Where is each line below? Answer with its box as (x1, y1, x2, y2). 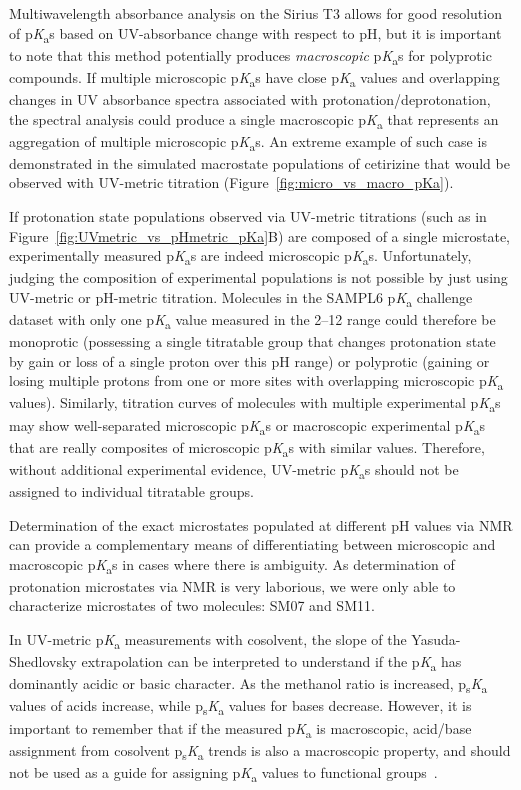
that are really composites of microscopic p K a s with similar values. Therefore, (9, 436, 485, 460)
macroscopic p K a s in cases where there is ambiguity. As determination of (9, 553, 455, 577)
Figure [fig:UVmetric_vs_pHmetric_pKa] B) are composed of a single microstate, (9, 225, 511, 246)
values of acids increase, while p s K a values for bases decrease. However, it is (9, 695, 472, 719)
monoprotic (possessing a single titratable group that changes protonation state (9, 331, 496, 352)
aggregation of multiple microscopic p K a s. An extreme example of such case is (9, 130, 487, 154)
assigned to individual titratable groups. (9, 480, 254, 501)
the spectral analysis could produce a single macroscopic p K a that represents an (9, 108, 499, 132)
